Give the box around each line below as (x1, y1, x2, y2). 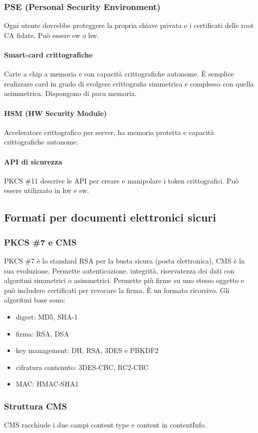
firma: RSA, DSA (15, 328, 69, 338)
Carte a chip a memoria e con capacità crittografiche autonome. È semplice (4, 68, 234, 79)
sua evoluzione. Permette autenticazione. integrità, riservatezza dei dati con (4, 265, 235, 275)
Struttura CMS (4, 399, 67, 412)
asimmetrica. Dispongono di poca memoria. (4, 88, 137, 98)
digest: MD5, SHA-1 (15, 311, 78, 321)
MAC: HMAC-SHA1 (15, 378, 79, 389)
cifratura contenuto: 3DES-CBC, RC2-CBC (15, 361, 149, 372)
